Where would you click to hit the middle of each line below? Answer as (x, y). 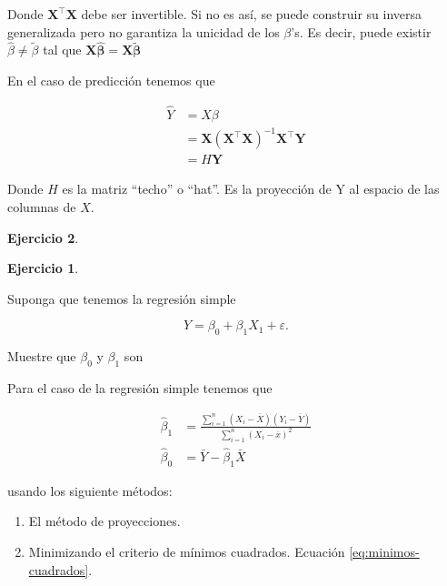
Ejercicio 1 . (43, 268)
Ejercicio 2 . (43, 237)
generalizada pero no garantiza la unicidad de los (144, 31)
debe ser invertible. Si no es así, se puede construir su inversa (251, 14)
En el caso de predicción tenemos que (111, 80)
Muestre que (42, 356)
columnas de (42, 207)
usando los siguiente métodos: (90, 490)
